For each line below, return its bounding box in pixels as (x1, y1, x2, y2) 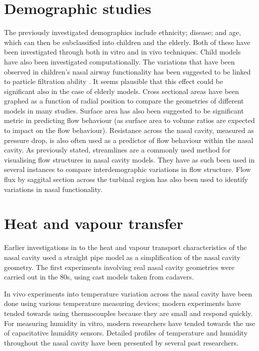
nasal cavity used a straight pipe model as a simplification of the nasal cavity (4, 251, 240, 262)
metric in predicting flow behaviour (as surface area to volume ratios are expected (4, 115, 255, 125)
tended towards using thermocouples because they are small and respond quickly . (4, 307, 253, 318)
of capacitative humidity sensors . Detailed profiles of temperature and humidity (4, 327, 247, 338)
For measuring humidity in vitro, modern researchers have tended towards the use (4, 317, 255, 328)
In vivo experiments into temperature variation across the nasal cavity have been (4, 288, 252, 298)
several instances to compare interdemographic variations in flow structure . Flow (4, 164, 251, 174)
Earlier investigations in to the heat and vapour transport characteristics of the (4, 242, 247, 252)
